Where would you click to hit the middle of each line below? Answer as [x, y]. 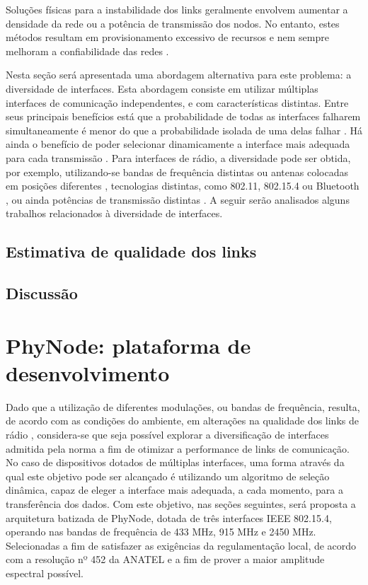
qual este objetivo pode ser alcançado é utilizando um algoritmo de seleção [168, 476]
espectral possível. [45, 573]
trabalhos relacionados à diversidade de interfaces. [114, 213]
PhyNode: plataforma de [128, 345]
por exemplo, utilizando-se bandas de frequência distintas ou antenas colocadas [177, 172]
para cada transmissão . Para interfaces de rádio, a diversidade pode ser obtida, [178, 157]
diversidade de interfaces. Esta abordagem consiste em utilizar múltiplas [162, 88]
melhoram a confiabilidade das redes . [87, 51]
